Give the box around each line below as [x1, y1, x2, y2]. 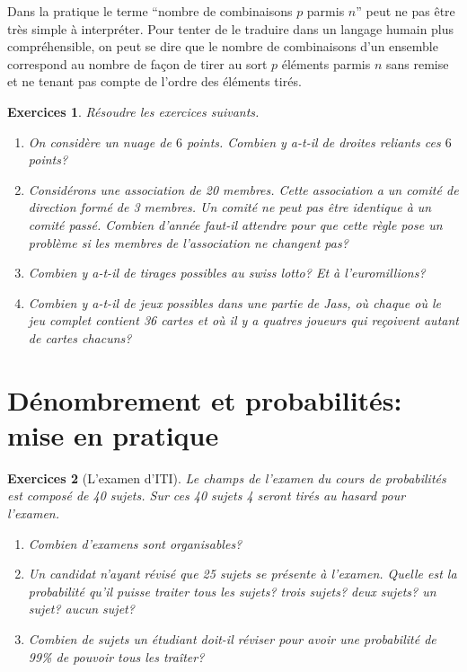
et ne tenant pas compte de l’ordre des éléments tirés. [7, 72, 302, 91]
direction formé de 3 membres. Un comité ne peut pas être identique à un [28, 198, 432, 217]
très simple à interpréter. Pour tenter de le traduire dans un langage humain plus [7, 19, 454, 38]
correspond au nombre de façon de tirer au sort [7, 54, 268, 73]
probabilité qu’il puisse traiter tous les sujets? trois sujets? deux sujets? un [28, 581, 436, 600]
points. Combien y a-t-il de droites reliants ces [186, 132, 441, 151]
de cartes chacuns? [28, 328, 132, 347]
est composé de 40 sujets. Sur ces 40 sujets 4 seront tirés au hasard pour [7, 486, 406, 505]
